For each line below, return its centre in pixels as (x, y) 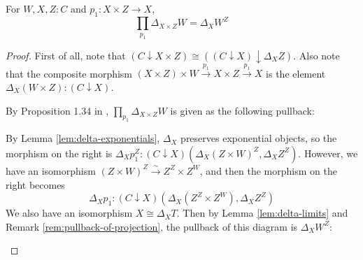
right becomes (35, 184)
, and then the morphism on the (268, 170)
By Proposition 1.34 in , (57, 110)
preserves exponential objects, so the (259, 138)
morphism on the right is (59, 153)
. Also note (316, 55)
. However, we (328, 153)
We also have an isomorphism (69, 213)
